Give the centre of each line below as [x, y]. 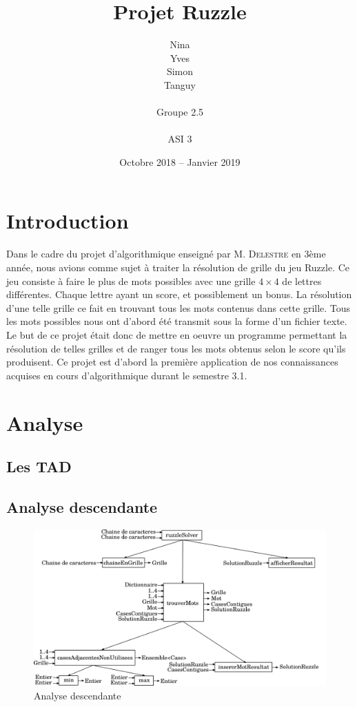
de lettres [302, 281]
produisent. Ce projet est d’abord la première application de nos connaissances [172, 362]
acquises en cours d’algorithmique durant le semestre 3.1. [127, 375]
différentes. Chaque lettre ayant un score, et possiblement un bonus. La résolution [179, 294]
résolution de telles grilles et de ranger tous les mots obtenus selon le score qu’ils [176, 348]
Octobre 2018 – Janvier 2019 [180, 161]
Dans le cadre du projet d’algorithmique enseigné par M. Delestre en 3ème [166, 254]
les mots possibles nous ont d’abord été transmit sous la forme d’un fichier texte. [177, 321]
